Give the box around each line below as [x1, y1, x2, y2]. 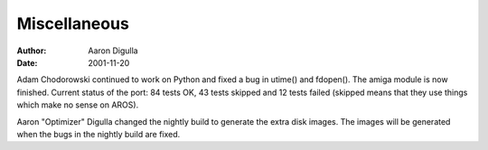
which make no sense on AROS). [16, 99, 139, 110]
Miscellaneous [16, 14, 130, 33]
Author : [16, 45, 47, 56]
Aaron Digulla [88, 45, 139, 56]
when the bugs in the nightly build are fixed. [16, 128, 181, 139]
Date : [16, 57, 38, 68]
